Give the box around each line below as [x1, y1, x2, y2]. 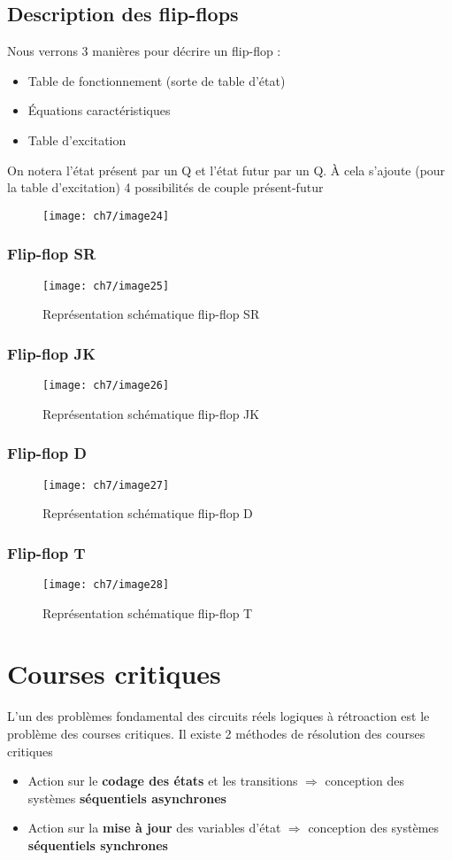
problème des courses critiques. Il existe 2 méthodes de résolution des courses [7, 724, 425, 743]
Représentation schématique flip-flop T [42, 603, 253, 622]
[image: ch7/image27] [42, 478, 170, 492]
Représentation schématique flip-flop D [42, 504, 253, 523]
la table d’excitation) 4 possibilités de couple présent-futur [7, 178, 324, 197]
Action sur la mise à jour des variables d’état [27, 818, 281, 837]
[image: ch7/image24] [42, 209, 170, 222]
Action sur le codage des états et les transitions [27, 771, 298, 790]
